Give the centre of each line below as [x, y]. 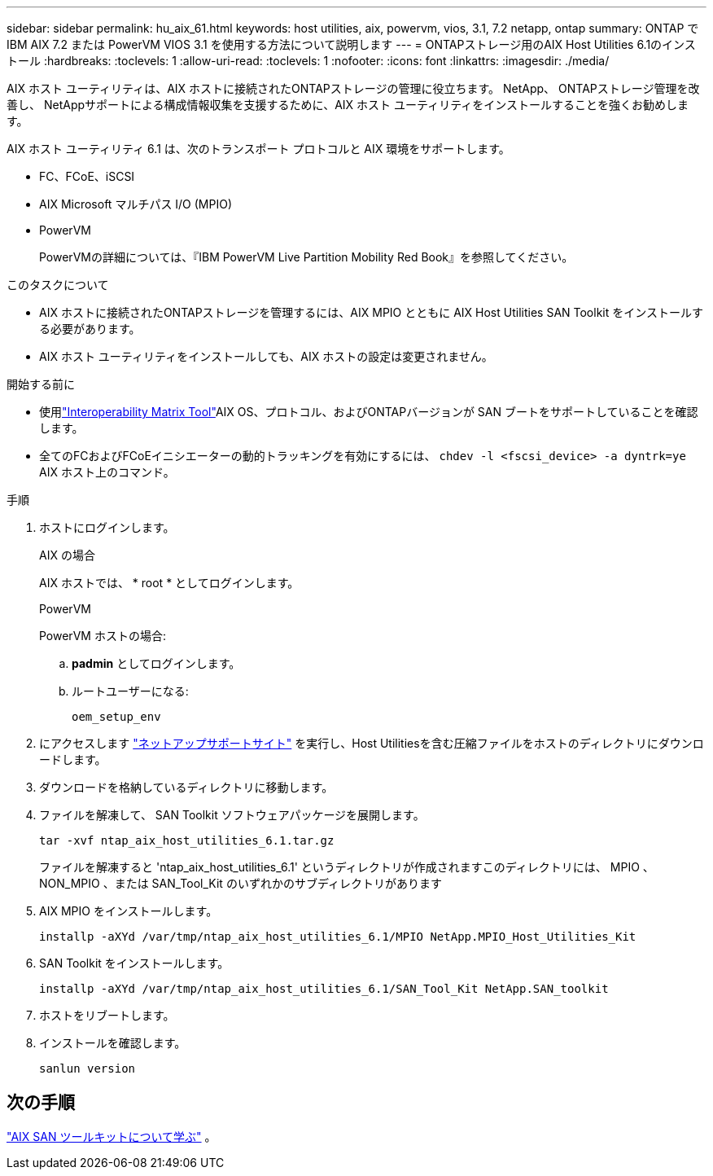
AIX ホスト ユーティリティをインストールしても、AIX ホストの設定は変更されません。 [266, 356]
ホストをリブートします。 [107, 1015]
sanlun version [87, 1068]
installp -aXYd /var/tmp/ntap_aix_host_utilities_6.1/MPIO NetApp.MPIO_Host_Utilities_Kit [338, 937]
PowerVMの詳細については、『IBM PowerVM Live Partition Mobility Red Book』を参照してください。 [306, 257]
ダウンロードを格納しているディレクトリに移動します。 [186, 787]
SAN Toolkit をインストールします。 [134, 963]
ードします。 [73, 759]
